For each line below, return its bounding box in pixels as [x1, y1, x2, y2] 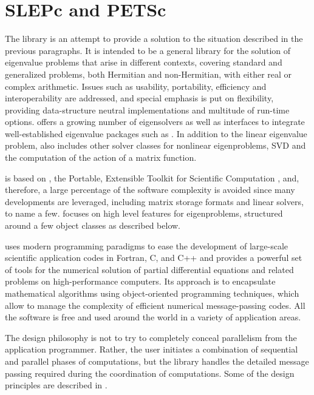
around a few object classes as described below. [5, 219, 180, 232]
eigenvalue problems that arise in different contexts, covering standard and [5, 56, 282, 69]
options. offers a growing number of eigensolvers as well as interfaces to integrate [5, 115, 305, 128]
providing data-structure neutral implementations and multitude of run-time [5, 103, 290, 116]
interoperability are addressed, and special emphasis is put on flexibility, [5, 92, 274, 104]
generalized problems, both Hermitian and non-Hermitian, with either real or [5, 67, 292, 80]
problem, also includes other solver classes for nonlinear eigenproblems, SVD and [5, 139, 306, 152]
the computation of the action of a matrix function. [5, 151, 197, 164]
